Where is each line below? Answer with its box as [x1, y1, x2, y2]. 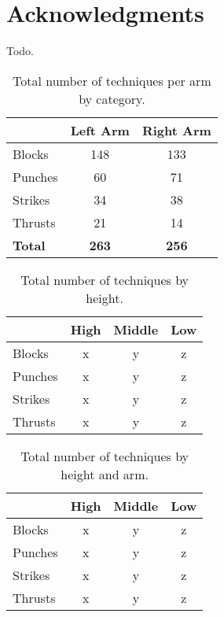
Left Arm [70, 120, 130, 139]
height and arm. [61, 464, 149, 483]
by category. [79, 89, 145, 108]
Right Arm [141, 120, 211, 139]
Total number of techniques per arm [13, 71, 211, 90]
